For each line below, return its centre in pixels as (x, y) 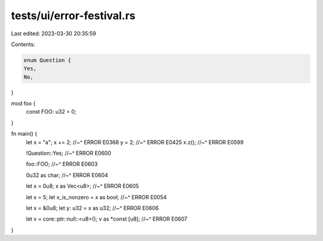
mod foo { (23, 103)
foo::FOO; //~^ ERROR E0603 (62, 164)
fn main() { (24, 134)
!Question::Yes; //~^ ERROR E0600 (68, 153)
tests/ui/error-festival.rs (73, 16)
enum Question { (48, 60)
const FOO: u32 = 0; (51, 112)
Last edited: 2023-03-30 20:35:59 (54, 33)
